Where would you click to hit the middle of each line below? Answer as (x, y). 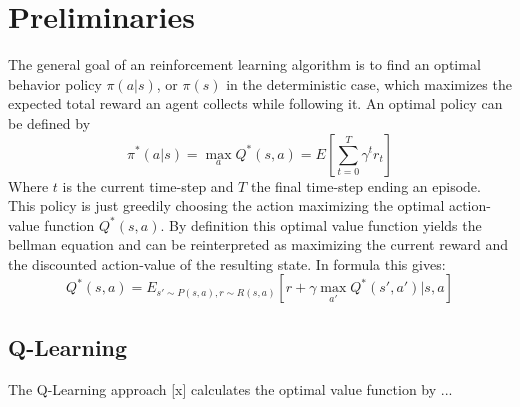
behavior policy (55, 83)
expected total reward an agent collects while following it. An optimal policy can (255, 103)
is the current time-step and (148, 185)
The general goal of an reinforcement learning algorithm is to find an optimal (244, 64)
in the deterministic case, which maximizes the (369, 83)
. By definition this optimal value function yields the (321, 224)
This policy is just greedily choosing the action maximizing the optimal (226, 205)
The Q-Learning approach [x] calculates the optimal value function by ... (230, 388)
